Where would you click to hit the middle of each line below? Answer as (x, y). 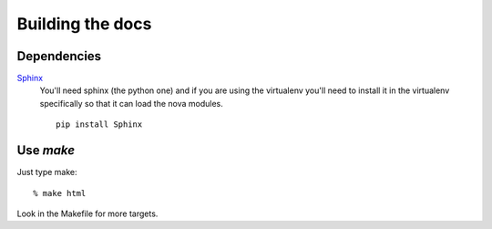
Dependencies (59, 56)
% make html (60, 193)
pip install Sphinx (99, 125)
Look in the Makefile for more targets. (87, 213)
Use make (46, 151)
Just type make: (47, 172)
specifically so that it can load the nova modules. (131, 103)
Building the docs (84, 24)
